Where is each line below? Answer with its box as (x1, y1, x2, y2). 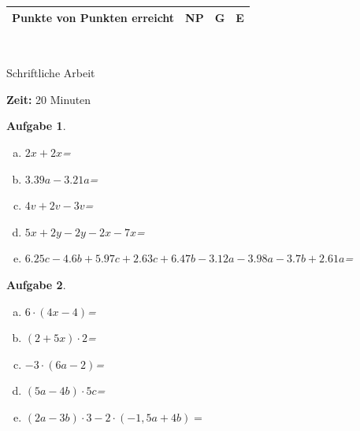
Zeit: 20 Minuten (6, 91, 91, 107)
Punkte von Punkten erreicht (12, 9, 175, 25)
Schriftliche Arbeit (6, 65, 95, 81)
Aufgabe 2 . (6, 276, 66, 292)
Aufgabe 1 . (6, 117, 66, 134)
